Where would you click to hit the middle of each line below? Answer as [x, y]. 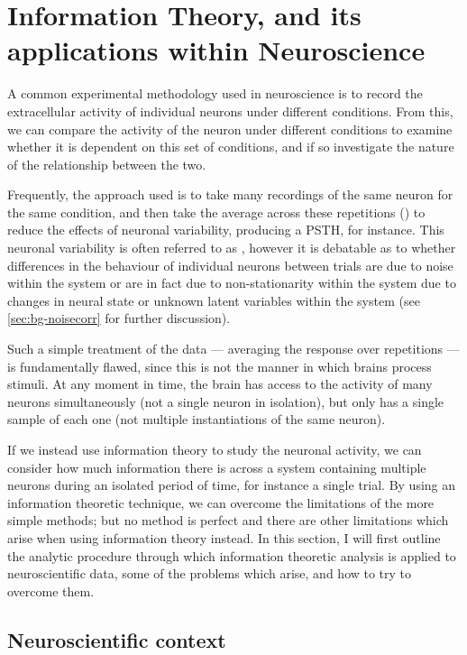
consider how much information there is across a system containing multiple [217, 467]
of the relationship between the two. [107, 164]
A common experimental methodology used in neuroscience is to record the [215, 93]
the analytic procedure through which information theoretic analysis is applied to [232, 555]
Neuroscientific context [117, 639]
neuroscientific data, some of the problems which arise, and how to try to [210, 573]
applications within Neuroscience [216, 50]
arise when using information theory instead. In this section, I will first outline [224, 537]
